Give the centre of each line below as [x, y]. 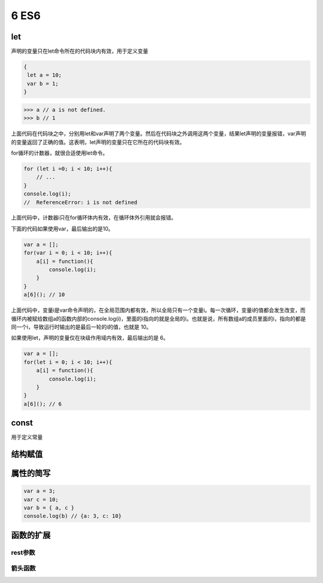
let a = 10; [45, 75]
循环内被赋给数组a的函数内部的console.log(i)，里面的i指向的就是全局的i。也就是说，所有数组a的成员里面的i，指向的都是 [159, 318]
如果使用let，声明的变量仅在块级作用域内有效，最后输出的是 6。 [90, 338]
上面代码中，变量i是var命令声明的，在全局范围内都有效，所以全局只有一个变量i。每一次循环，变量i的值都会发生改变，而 [159, 310]
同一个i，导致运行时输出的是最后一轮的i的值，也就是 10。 [81, 327]
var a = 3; [39, 491]
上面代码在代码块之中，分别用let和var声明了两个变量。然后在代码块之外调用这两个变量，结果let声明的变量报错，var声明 [159, 134]
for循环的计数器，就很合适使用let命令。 [60, 153]
